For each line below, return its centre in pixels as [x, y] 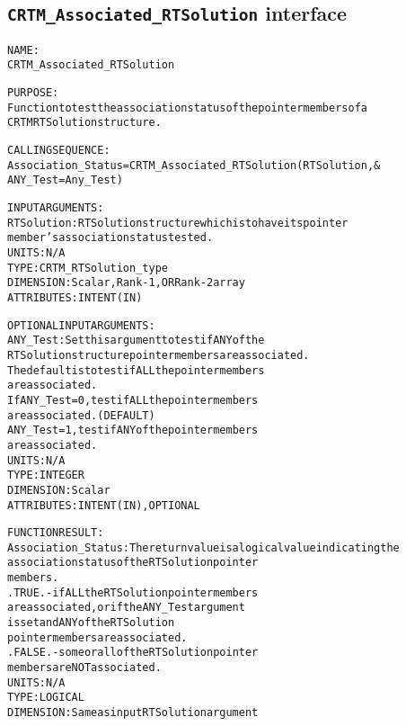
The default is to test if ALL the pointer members [136, 370]
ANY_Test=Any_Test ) [65, 180]
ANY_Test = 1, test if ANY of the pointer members [133, 430]
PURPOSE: [33, 93]
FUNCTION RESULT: [56, 533]
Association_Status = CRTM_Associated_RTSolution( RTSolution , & [194, 165]
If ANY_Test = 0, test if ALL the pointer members [133, 400]
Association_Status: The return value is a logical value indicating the [203, 547]
